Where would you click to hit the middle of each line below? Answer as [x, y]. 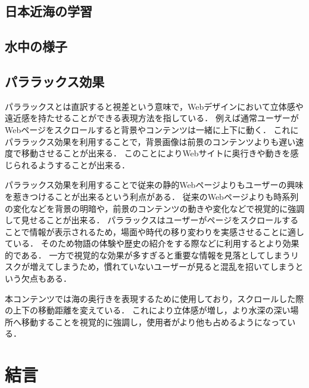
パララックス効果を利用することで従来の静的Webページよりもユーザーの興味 [154, 185]
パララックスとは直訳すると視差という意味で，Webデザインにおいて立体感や [154, 106]
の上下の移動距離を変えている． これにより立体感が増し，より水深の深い [148, 310]
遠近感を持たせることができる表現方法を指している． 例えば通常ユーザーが [152, 118]
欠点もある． [46, 278]
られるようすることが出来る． [71, 164]
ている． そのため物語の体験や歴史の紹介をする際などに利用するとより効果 [152, 243]
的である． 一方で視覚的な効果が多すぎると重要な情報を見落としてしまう [148, 255]
